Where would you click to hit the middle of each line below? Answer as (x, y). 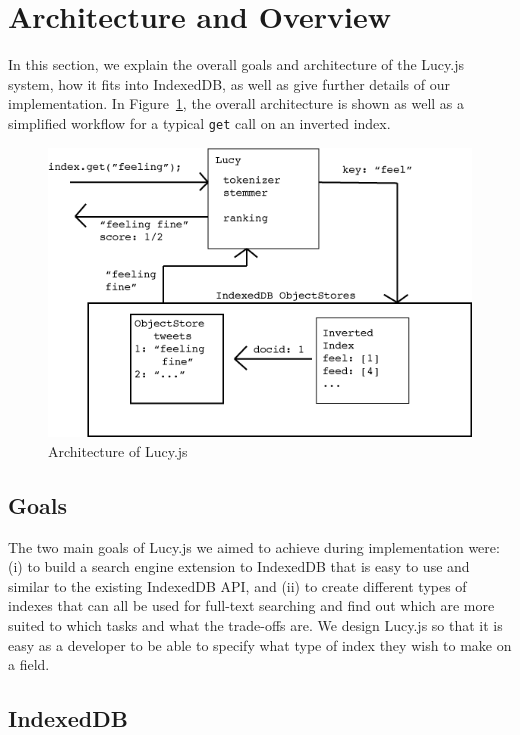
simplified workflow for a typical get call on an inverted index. (199, 122)
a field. (29, 664)
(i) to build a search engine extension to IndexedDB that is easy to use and (239, 566)
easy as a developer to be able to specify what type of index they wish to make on (260, 644)
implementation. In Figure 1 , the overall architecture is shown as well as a (236, 103)
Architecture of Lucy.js (118, 450)
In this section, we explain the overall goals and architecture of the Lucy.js (236, 64)
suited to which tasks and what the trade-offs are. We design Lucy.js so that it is (255, 625)
